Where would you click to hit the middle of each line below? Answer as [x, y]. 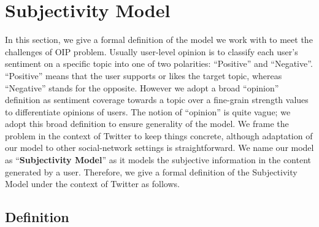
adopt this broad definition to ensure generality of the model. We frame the [147, 124]
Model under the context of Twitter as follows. [92, 184]
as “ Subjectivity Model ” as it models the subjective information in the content [158, 160]
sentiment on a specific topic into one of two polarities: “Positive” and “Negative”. [159, 63]
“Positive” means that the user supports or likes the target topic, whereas [144, 75]
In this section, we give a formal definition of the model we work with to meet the [159, 40]
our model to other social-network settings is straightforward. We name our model [159, 148]
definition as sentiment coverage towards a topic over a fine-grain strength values [157, 100]
